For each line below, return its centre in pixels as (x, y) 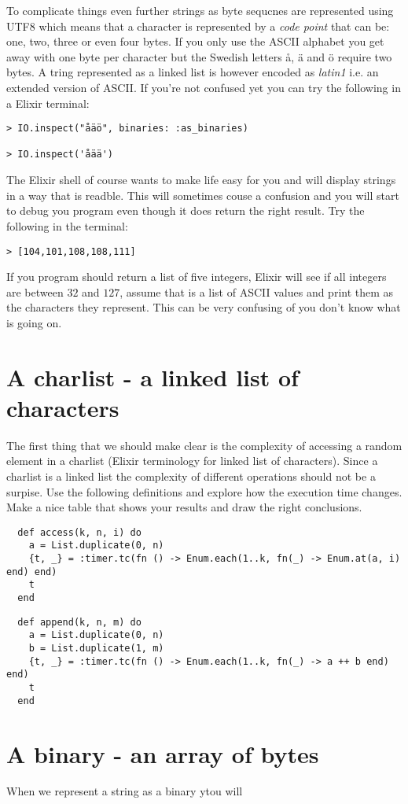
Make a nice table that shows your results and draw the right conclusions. (184, 507)
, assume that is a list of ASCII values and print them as (257, 291)
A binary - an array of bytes (163, 753)
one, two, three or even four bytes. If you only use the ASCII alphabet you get (195, 41)
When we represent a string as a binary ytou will (125, 791)
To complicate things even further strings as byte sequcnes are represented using (200, 10)
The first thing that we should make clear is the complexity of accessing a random (204, 445)
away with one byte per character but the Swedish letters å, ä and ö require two (199, 56)
